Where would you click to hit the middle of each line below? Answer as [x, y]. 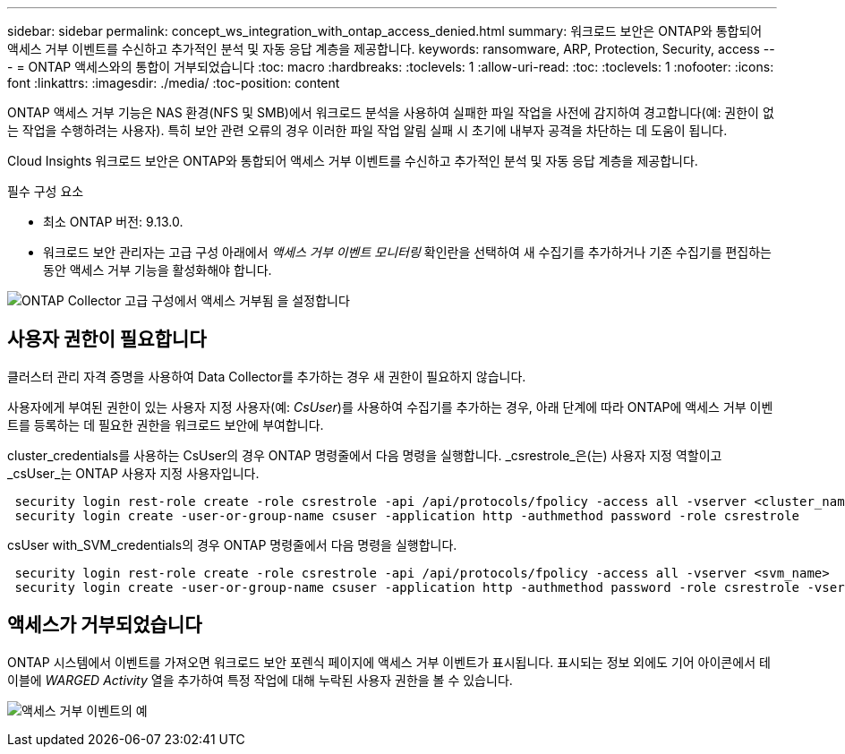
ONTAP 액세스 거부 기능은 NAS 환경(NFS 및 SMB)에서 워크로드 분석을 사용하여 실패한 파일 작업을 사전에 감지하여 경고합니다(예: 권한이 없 [391, 112]
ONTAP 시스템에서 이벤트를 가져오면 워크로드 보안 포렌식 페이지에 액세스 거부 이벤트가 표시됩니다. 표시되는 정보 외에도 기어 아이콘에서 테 [389, 662]
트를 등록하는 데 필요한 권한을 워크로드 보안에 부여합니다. [166, 424]
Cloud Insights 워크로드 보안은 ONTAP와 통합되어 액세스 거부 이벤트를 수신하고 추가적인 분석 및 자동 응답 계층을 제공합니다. [353, 161]
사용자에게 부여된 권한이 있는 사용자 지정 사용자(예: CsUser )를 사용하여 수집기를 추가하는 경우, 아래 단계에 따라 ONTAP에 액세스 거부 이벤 [390, 407]
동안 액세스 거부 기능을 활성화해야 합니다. [158, 270]
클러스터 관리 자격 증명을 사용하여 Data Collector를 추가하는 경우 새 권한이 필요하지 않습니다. [267, 376]
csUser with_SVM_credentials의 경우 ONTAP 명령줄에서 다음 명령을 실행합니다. [232, 544]
